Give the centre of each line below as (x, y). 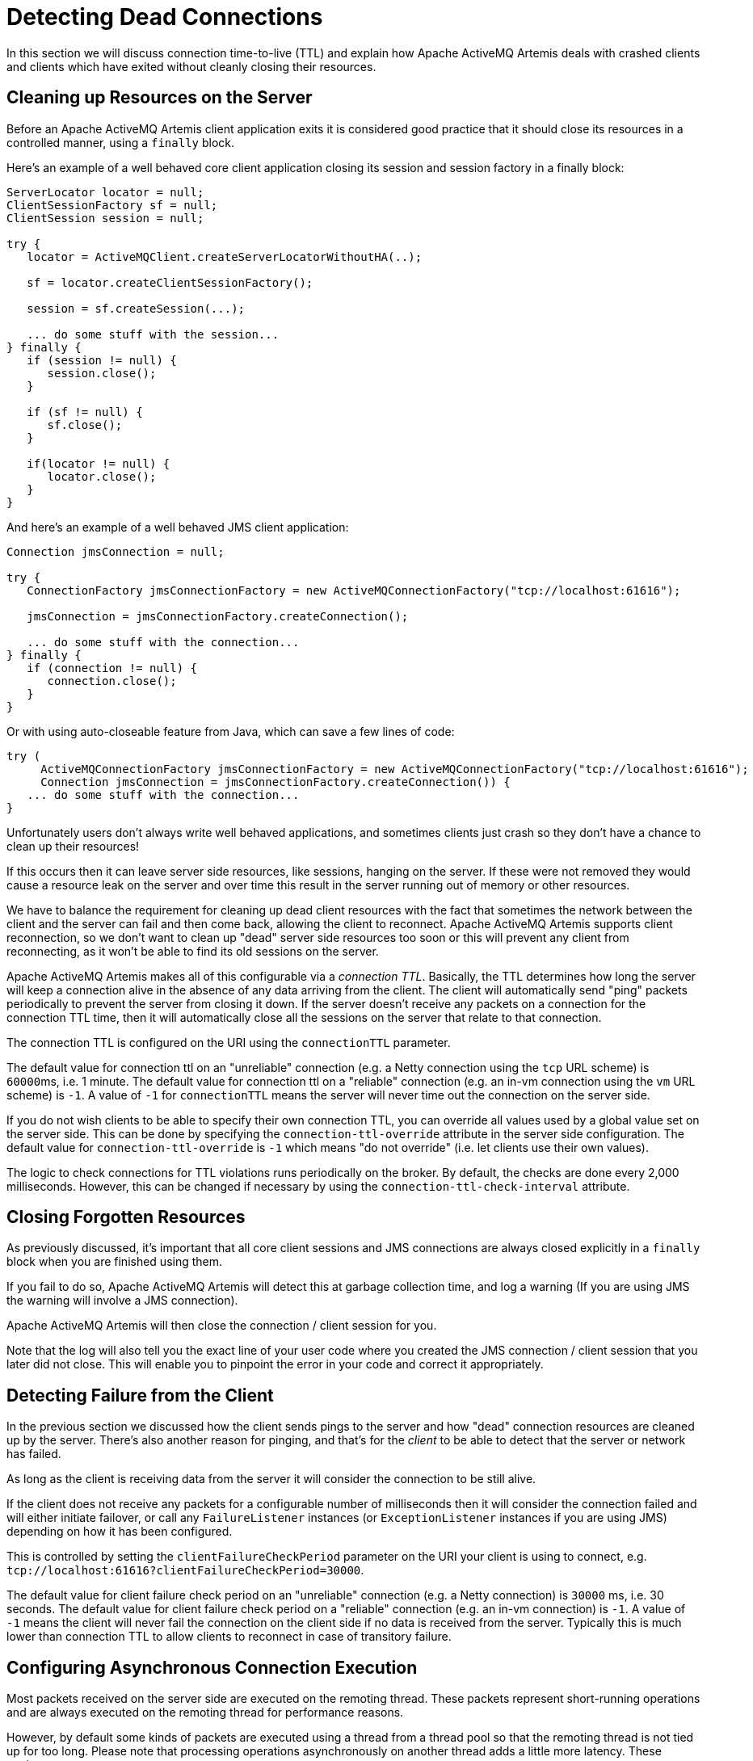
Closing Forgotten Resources (126, 1217)
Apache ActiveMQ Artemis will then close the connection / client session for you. (222, 1326)
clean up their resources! (73, 846)
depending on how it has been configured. (120, 1532)
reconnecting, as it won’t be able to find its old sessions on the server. (193, 951)
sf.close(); (85, 424)
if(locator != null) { (99, 463)
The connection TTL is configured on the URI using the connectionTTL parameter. (229, 1042)
